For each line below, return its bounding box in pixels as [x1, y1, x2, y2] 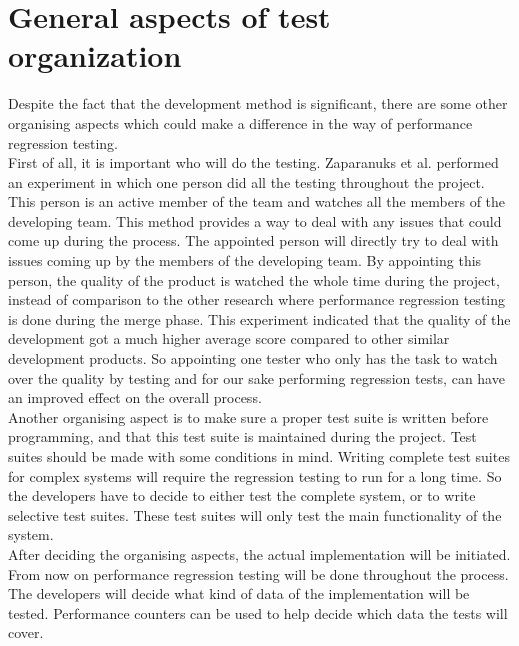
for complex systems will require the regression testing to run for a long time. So [8, 465, 502, 486]
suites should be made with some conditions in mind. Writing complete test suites [8, 446, 510, 466]
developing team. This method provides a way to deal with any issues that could [8, 210, 502, 231]
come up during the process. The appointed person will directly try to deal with [8, 230, 499, 251]
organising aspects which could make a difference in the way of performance [8, 112, 473, 133]
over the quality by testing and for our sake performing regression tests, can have [8, 367, 505, 388]
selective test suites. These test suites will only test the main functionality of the [8, 504, 502, 525]
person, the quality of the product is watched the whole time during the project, [8, 269, 500, 290]
